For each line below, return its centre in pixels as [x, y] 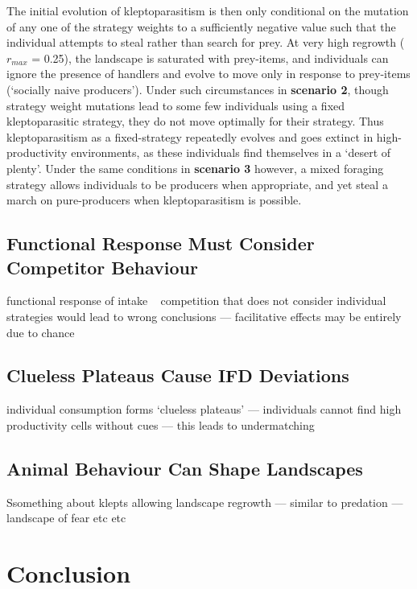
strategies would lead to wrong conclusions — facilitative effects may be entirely [204, 316]
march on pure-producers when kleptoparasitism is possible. [154, 200]
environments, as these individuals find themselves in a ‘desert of [231, 152]
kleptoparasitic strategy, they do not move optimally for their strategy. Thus [195, 121]
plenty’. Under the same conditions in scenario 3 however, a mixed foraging [195, 168]
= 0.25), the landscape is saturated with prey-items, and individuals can [210, 58]
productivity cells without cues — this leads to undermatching [161, 424]
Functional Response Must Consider [161, 243]
